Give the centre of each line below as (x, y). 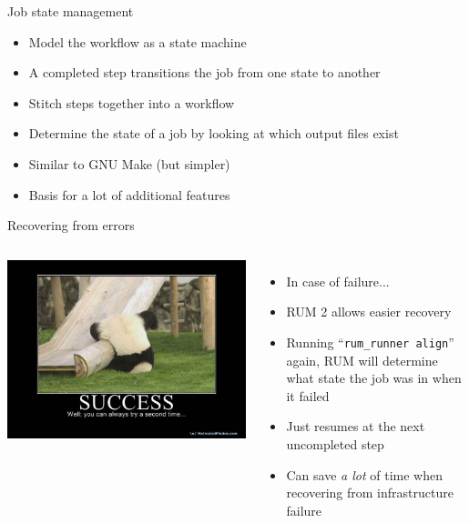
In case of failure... (338, 281)
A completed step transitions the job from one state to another (204, 72)
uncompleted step (335, 443)
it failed (308, 395)
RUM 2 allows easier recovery (369, 312)
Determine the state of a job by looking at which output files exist (214, 133)
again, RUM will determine (362, 360)
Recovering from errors (71, 225)
